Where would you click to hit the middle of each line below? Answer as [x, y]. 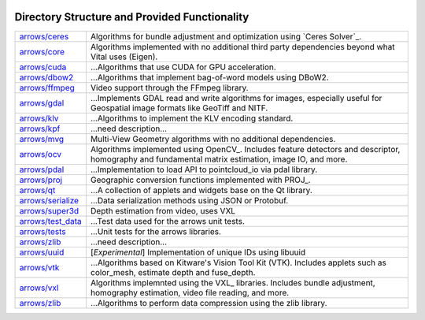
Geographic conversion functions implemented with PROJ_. [201, 180]
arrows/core [42, 51]
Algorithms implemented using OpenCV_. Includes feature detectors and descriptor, [246, 149]
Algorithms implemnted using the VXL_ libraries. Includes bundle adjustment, [233, 282]
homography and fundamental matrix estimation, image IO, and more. [219, 159]
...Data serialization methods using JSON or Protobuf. [190, 200]
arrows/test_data [50, 221]
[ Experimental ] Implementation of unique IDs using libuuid [198, 252]
